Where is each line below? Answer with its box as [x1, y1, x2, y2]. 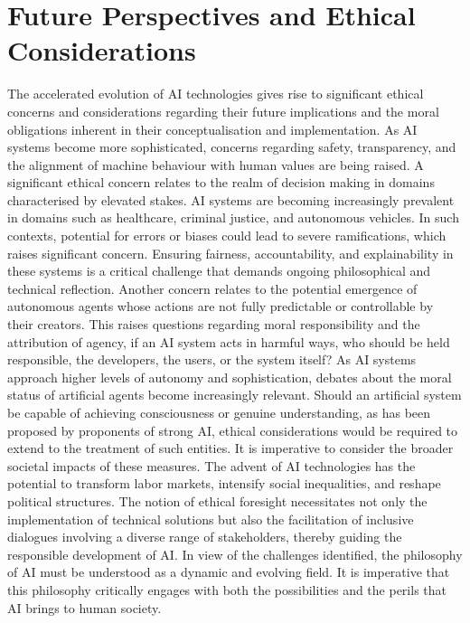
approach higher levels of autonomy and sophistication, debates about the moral [7, 367, 452, 386]
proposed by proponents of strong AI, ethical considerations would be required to [7, 420, 458, 439]
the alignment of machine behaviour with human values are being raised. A [7, 155, 424, 174]
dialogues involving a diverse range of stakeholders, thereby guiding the [7, 527, 402, 546]
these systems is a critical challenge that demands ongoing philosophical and [7, 261, 431, 280]
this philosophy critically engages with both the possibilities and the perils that [7, 580, 446, 599]
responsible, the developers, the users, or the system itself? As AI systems [7, 350, 417, 369]
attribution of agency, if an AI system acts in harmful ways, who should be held [7, 332, 450, 351]
